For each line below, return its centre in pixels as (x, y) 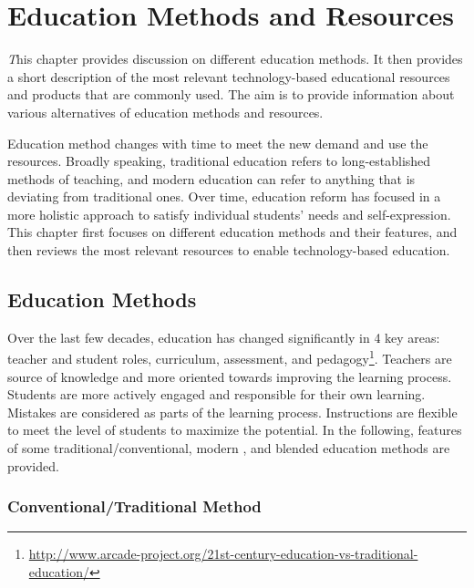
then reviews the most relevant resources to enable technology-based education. (229, 250)
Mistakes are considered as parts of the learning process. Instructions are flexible (232, 412)
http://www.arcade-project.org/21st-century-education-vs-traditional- (223, 554)
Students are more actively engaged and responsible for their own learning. (216, 394)
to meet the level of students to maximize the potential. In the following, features (235, 430)
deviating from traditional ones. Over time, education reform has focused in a (224, 196)
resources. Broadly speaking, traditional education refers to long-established (219, 161)
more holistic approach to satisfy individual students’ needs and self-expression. (229, 214)
